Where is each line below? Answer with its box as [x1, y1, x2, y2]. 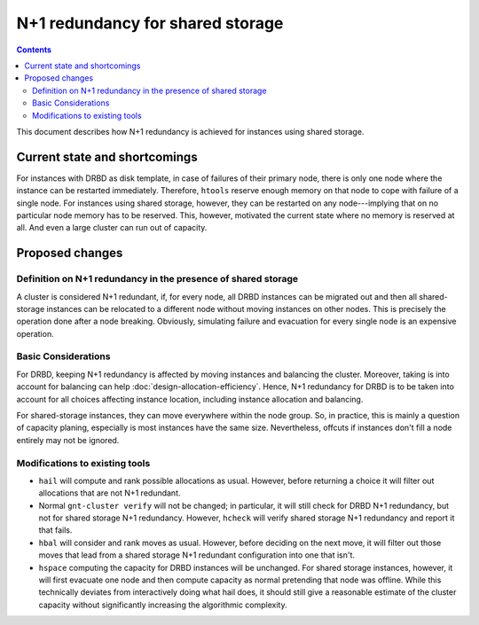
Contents [16, 44, 52, 55]
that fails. [38, 525, 73, 535]
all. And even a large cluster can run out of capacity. [16, 223, 208, 233]
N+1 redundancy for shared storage [16, 13, 284, 33]
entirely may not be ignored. [16, 434, 120, 445]
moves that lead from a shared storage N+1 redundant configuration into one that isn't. [38, 550, 355, 560]
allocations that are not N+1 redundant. [38, 488, 181, 498]
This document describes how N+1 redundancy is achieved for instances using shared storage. [16, 126, 365, 137]
